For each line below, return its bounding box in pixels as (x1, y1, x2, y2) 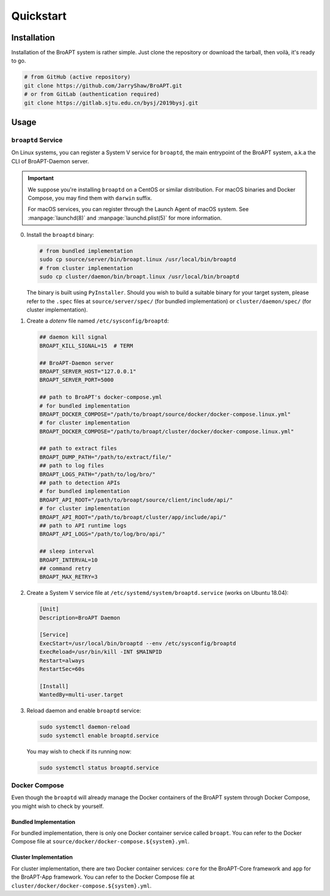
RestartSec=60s (39, 666, 85, 673)
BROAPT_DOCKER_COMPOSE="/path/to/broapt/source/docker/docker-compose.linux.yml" (39, 411, 291, 417)
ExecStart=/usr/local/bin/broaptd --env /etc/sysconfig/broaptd (39, 640, 237, 647)
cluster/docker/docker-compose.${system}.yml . (11, 882, 152, 889)
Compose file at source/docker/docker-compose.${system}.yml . (11, 838, 189, 845)
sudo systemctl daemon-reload (39, 723, 130, 731)
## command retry (39, 565, 92, 572)
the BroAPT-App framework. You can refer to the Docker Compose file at (11, 873, 195, 881)
